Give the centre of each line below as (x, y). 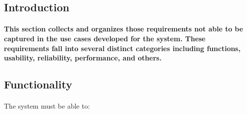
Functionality (38, 84)
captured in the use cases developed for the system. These (105, 38)
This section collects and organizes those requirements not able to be (123, 29)
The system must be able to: (47, 106)
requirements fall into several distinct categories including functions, (122, 48)
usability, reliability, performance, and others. (83, 58)
